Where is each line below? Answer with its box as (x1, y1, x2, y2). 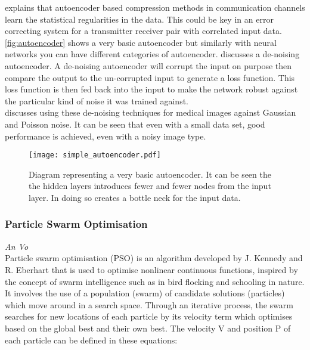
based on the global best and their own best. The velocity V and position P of (5, 321, 291, 334)
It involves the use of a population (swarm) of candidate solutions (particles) (5, 287, 285, 299)
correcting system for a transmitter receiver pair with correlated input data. (5, 24, 282, 37)
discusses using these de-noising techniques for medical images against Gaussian (5, 106, 296, 119)
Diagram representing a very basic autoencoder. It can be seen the (29, 168, 271, 180)
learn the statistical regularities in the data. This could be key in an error (5, 13, 274, 25)
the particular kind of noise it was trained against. (5, 94, 188, 107)
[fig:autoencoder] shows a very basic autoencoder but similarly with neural (5, 36, 277, 48)
